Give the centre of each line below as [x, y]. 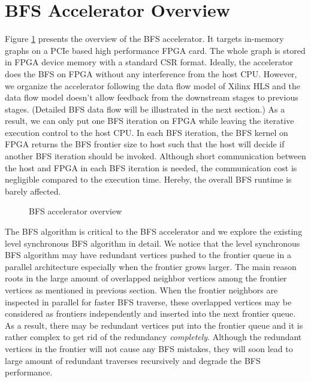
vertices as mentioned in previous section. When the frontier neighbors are [141, 290]
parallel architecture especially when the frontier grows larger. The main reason [151, 266]
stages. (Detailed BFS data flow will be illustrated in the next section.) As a [145, 109]
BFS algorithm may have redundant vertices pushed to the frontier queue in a [148, 255]
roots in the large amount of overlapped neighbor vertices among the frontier [146, 278]
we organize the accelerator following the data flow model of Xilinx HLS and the [153, 85]
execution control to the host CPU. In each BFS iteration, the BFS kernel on [147, 132]
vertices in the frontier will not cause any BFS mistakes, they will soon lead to [149, 348]
